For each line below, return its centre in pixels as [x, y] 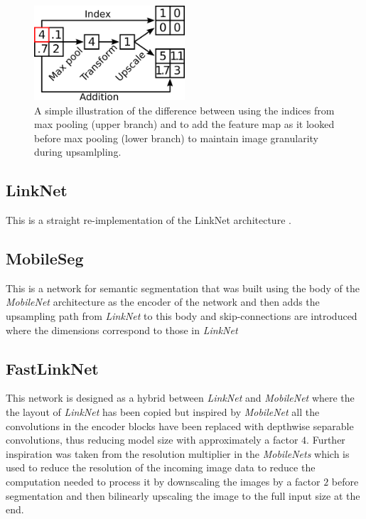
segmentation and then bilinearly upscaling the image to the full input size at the [183, 495]
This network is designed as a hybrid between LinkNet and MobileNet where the [180, 398]
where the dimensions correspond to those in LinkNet [122, 330]
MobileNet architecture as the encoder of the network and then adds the [163, 302]
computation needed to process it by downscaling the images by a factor [163, 482]
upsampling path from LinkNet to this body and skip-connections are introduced [182, 316]
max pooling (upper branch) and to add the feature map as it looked [184, 124]
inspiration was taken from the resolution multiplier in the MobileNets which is [178, 453]
